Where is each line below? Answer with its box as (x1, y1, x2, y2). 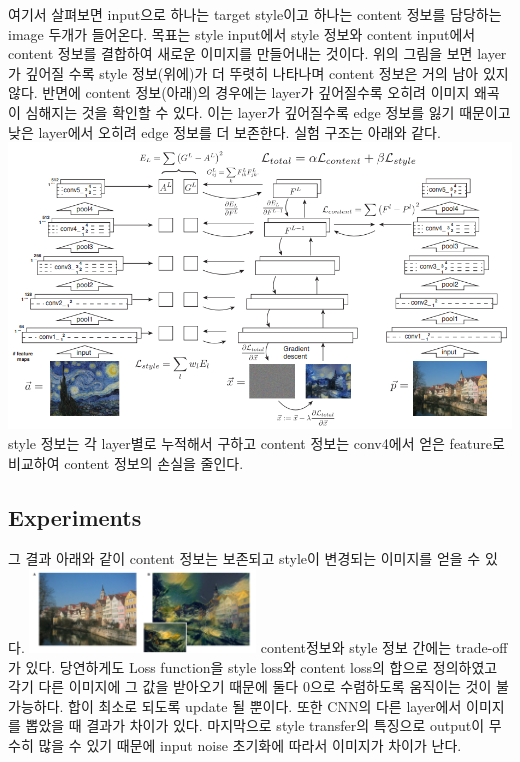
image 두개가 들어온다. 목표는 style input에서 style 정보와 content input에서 (8, 23, 476, 44)
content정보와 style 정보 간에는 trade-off (260, 637, 508, 658)
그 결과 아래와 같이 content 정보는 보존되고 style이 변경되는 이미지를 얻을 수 (8, 548, 481, 569)
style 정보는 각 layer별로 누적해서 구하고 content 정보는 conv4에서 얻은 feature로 (8, 432, 505, 453)
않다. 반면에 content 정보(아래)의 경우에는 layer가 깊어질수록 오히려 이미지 (8, 82, 470, 103)
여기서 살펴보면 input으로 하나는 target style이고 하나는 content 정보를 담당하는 (8, 4, 502, 24)
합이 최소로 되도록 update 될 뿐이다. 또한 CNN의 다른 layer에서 (68, 695, 462, 716)
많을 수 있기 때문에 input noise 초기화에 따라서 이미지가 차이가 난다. (38, 735, 462, 756)
